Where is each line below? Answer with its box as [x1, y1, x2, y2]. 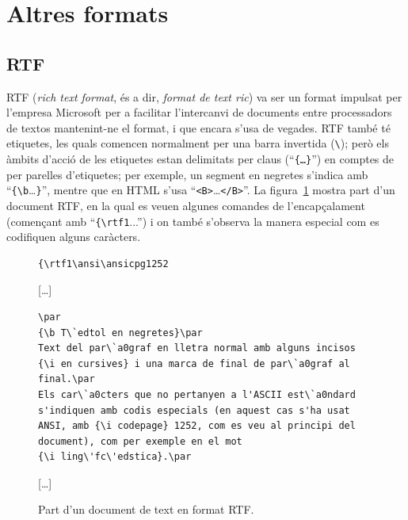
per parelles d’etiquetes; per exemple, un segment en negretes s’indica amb [6, 166, 368, 182]
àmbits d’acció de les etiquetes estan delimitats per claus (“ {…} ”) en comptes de [6, 151, 395, 167]
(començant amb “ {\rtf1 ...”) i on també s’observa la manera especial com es [6, 212, 379, 229]
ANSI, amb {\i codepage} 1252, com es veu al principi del [38, 420, 356, 432]
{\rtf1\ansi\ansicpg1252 [38, 258, 169, 270]
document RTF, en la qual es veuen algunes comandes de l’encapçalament [6, 197, 365, 213]
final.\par [38, 373, 95, 385]
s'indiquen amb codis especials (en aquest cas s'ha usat [38, 404, 350, 416]
